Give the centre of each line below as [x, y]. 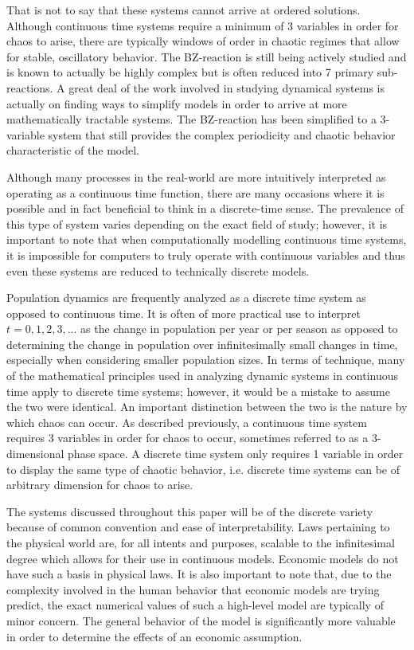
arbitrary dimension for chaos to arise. [100, 485]
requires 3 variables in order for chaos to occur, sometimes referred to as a [187, 438]
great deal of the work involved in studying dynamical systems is [227, 87]
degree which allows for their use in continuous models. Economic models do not [203, 558]
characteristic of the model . [73, 150]
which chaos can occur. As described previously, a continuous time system [187, 422]
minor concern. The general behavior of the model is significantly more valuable [201, 620]
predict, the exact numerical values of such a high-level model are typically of [195, 605]
